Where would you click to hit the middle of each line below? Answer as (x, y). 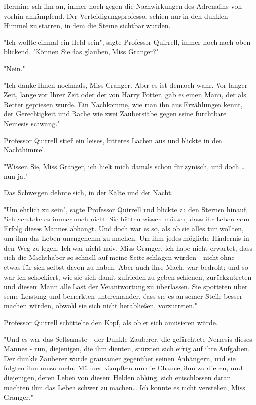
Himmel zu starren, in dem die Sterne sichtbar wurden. (87, 25)
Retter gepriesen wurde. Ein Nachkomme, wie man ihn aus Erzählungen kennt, (123, 104)
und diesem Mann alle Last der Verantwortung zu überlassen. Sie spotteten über (126, 286)
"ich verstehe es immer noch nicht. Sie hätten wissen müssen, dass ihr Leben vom (127, 219)
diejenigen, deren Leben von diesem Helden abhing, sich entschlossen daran (118, 377)
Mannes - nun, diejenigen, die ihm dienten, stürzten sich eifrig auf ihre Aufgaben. (127, 349)
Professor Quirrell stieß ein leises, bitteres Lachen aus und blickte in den (113, 140)
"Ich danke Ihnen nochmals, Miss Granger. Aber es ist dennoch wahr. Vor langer (126, 85)
